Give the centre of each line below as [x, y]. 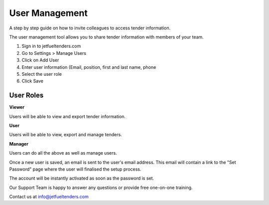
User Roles [26, 96]
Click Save [33, 81]
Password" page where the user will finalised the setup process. [75, 169]
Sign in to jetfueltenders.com [51, 46]
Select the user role [42, 74]
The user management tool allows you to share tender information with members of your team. [106, 37]
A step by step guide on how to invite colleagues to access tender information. [90, 28]
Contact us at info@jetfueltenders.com [49, 197]
